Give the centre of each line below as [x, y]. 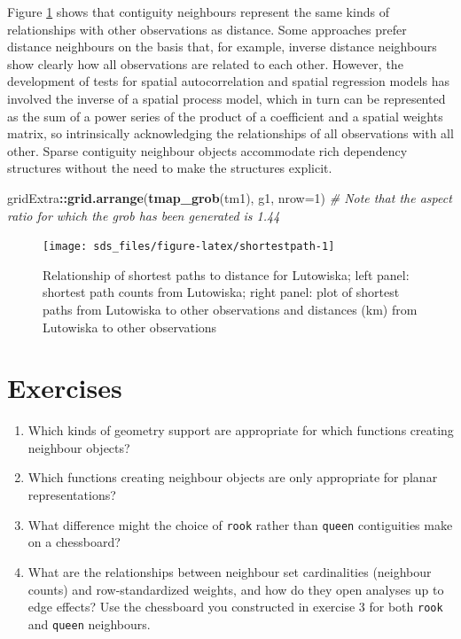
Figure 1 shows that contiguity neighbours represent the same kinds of [198, 12]
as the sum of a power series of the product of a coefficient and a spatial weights [225, 116]
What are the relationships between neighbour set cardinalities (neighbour [230, 571]
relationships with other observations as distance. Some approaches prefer [207, 29]
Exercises [65, 388]
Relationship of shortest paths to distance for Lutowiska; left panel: [226, 274]
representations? [72, 495]
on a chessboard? [74, 542]
